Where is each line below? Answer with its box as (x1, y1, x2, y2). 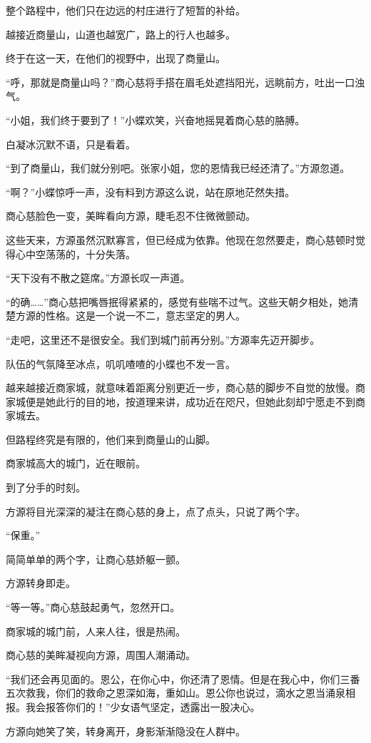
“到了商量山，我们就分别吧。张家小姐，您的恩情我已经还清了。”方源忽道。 (6, 160, 350, 175)
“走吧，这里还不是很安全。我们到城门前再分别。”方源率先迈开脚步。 (6, 332, 320, 347)
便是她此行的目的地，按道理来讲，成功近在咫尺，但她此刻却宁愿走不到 (25, 394, 355, 409)
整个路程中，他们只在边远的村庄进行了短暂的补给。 (6, 3, 245, 17)
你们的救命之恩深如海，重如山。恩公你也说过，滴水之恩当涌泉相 (55, 685, 355, 700)
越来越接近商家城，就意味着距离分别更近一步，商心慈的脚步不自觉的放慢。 (6, 380, 355, 395)
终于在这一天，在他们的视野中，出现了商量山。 (6, 51, 225, 66)
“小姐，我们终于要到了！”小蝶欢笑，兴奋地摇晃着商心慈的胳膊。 (6, 112, 305, 127)
